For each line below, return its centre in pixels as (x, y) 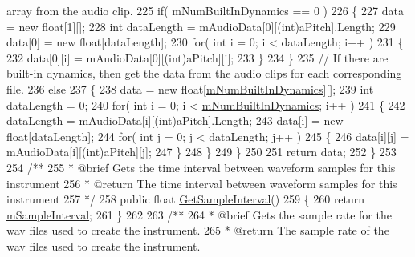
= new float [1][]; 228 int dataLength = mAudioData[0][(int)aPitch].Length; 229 (201, 26)
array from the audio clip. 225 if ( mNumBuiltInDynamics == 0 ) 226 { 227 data (205, 10)
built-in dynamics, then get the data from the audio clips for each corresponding (204, 73)
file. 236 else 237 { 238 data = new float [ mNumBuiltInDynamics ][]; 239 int (190, 88)
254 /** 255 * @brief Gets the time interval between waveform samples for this (201, 167)
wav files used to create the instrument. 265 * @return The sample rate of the (198, 230)
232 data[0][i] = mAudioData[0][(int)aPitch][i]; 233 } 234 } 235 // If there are (197, 57)
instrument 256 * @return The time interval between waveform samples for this (202, 183)
